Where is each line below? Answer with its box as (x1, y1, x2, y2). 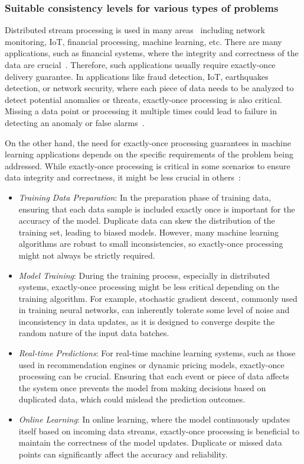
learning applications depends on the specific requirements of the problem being (5, 148, 293, 160)
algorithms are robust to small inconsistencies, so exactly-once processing (18, 237, 283, 250)
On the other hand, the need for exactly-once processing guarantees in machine (5, 136, 291, 149)
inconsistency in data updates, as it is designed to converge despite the (18, 315, 275, 327)
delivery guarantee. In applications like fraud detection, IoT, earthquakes (5, 70, 269, 82)
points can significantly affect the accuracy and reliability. (18, 447, 228, 460)
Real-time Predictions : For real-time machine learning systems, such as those (18, 347, 296, 359)
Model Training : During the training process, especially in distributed (18, 269, 270, 281)
